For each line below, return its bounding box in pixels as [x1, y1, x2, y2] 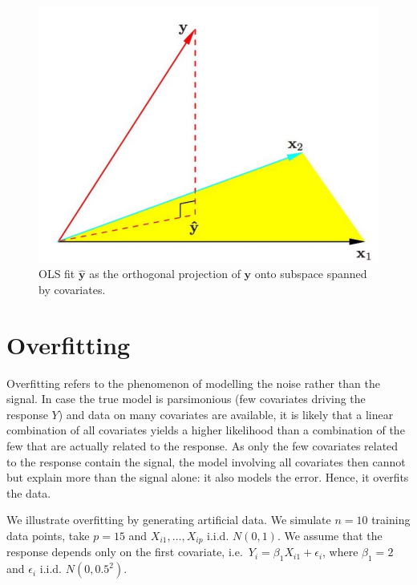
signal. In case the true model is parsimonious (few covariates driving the [6, 390, 366, 407]
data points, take [6, 526, 90, 543]
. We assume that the [277, 526, 383, 543]
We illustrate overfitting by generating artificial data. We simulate [6, 511, 331, 528]
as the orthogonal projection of [89, 265, 241, 282]
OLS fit [38, 265, 75, 282]
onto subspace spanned [254, 265, 367, 282]
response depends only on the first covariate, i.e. [6, 543, 243, 560]
